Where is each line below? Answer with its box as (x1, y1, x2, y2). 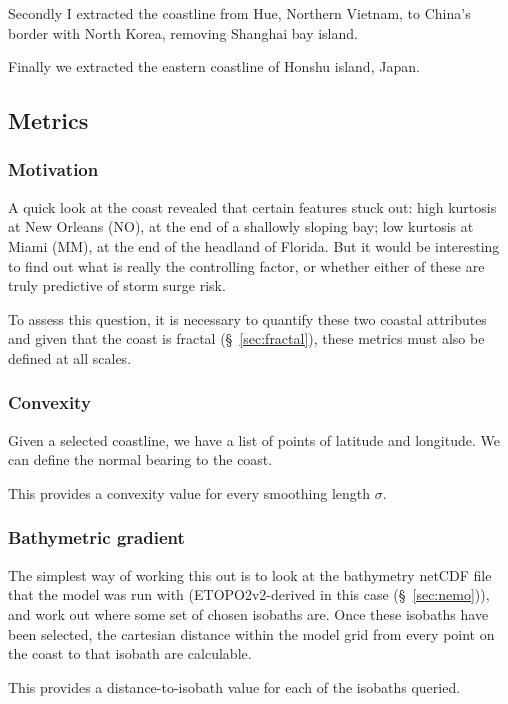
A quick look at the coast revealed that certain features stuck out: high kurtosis (8, 196, 497, 217)
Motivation (8, 157, 99, 182)
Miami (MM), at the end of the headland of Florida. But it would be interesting (8, 235, 500, 256)
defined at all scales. (8, 347, 132, 368)
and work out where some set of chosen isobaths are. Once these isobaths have (8, 603, 489, 624)
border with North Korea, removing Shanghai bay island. (8, 22, 358, 43)
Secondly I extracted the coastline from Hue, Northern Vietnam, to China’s (8, 3, 471, 23)
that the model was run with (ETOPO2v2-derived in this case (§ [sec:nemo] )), (8, 584, 490, 605)
